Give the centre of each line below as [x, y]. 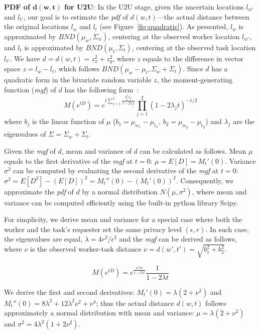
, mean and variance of [97, 150]
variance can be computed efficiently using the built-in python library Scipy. [121, 202]
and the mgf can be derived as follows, [178, 239]
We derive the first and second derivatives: [69, 292]
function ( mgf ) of [30, 89]
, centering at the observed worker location [174, 36]
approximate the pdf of [39, 191]
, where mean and [219, 191]
